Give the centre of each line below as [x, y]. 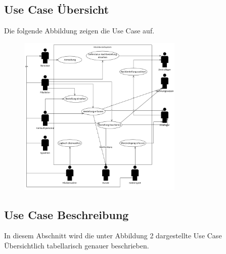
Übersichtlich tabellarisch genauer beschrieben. [77, 245]
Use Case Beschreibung [66, 214]
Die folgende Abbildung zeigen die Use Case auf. [79, 31]
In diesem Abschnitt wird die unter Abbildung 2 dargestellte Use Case [113, 236]
